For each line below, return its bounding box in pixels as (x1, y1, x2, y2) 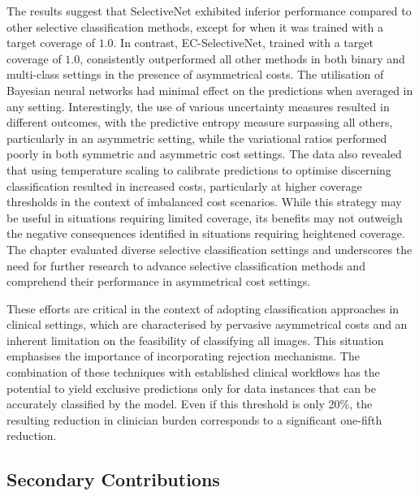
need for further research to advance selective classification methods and (6, 257, 365, 274)
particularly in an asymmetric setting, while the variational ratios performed (6, 129, 387, 146)
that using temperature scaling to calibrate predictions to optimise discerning (6, 161, 391, 178)
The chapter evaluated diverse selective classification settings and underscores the (6, 240, 413, 257)
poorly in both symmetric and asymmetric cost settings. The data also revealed (6, 145, 402, 162)
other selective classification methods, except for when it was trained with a (6, 18, 384, 35)
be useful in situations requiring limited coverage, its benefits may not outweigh (6, 209, 403, 226)
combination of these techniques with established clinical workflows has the (6, 364, 380, 381)
